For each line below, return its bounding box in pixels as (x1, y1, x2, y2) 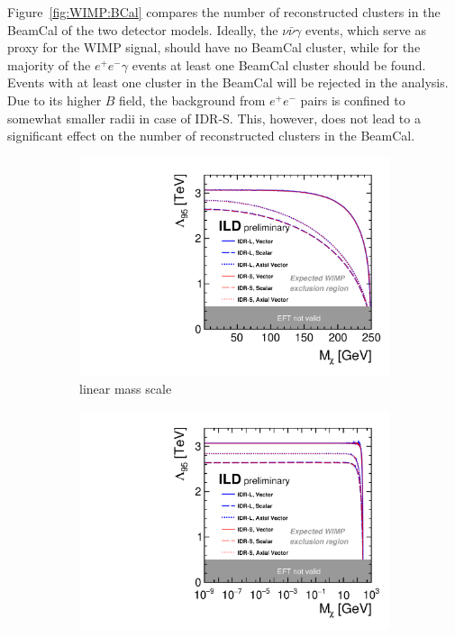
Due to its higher (7, 90, 102, 109)
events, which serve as (305, 20, 426, 39)
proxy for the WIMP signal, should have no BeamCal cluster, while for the (7, 38, 421, 57)
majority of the (7, 55, 91, 74)
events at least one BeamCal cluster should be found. (132, 55, 426, 74)
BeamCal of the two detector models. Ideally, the (7, 20, 278, 39)
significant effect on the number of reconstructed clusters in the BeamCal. (7, 126, 415, 145)
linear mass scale (79, 379, 172, 398)
